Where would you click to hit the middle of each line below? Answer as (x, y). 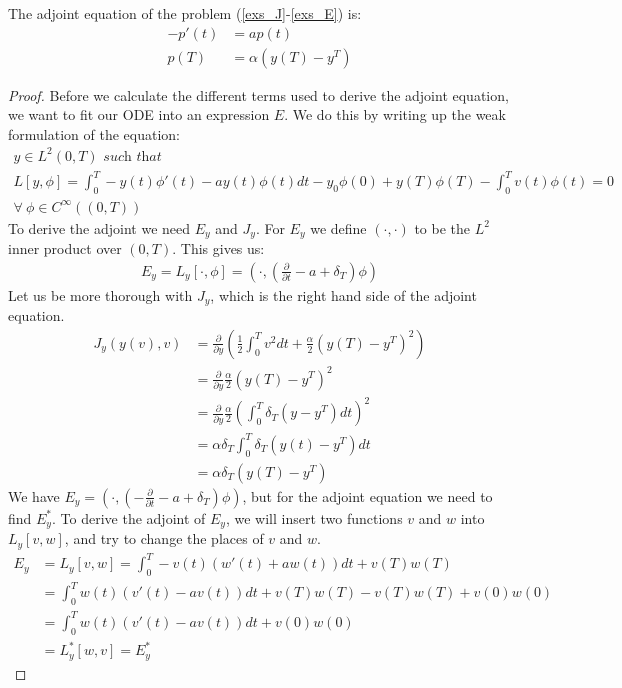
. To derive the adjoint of (129, 517)
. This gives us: (218, 248)
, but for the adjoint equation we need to (367, 495)
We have (34, 495)
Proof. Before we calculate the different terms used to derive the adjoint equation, (258, 94)
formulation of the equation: (94, 133)
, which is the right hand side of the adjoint (343, 294)
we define (338, 227)
